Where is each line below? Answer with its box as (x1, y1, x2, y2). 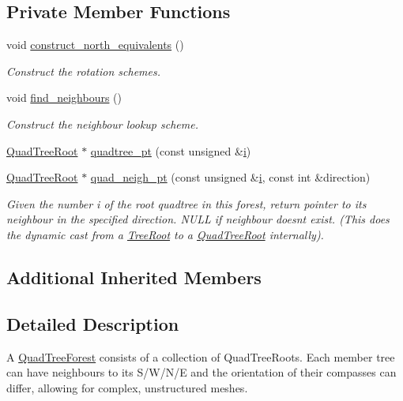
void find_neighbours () (6, 89, 122, 106)
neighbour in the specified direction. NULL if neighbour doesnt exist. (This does (6, 211, 390, 227)
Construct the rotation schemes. (6, 62, 161, 79)
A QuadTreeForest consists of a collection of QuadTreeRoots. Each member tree (6, 348, 395, 365)
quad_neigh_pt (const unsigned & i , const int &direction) (90, 169, 371, 186)
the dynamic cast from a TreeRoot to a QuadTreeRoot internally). (6, 226, 324, 242)
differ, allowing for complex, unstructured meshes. (6, 379, 248, 395)
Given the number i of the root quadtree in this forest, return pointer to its (6, 195, 367, 212)
